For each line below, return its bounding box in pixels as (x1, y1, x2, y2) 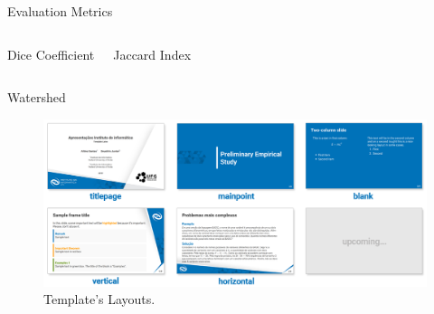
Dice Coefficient (7, 44, 95, 63)
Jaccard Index (113, 44, 192, 63)
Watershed (7, 88, 66, 107)
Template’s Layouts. (43, 290, 156, 309)
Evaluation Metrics (7, 2, 113, 20)
